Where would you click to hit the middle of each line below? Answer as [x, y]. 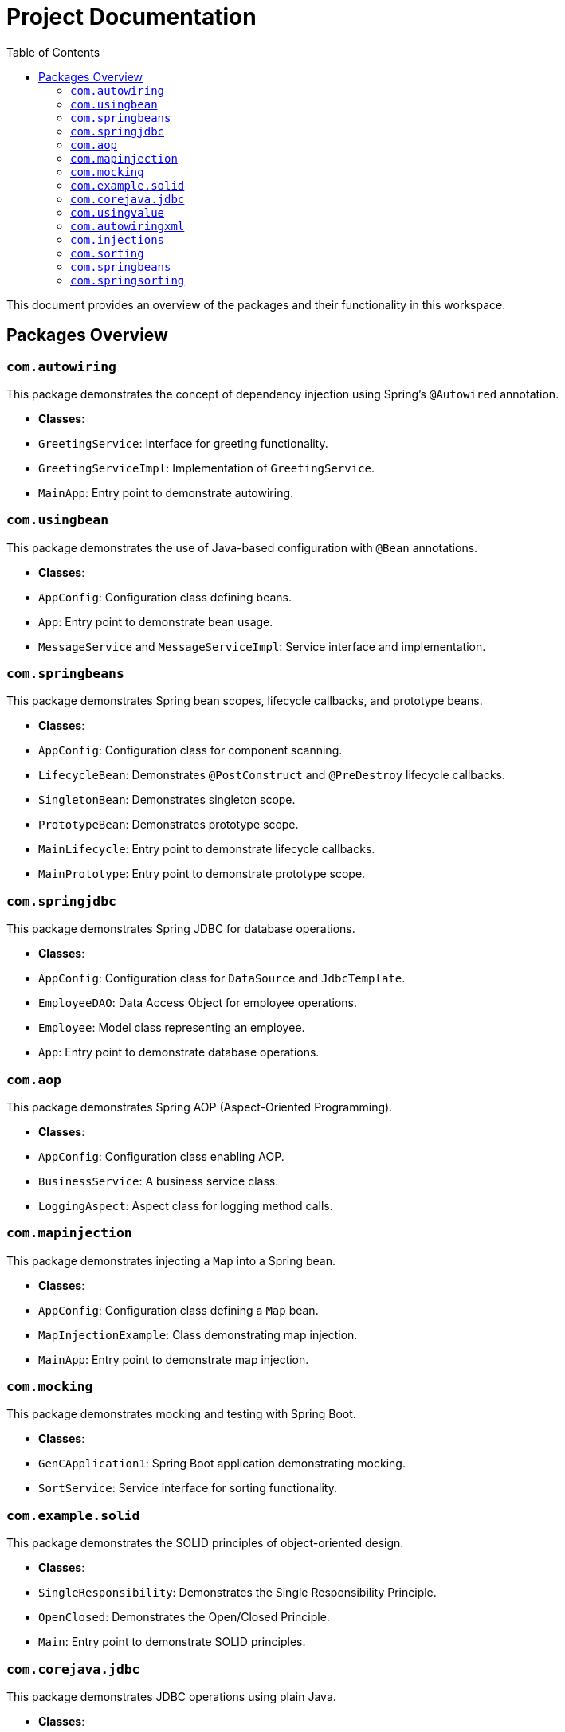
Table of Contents [53, 52]
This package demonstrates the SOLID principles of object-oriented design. [205, 1543]
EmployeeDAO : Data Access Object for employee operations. [198, 1003]
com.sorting [107, 253]
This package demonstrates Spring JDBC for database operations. [181, 929]
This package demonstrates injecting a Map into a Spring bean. [171, 1260]
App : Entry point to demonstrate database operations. [179, 1052]
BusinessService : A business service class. [159, 1181]
